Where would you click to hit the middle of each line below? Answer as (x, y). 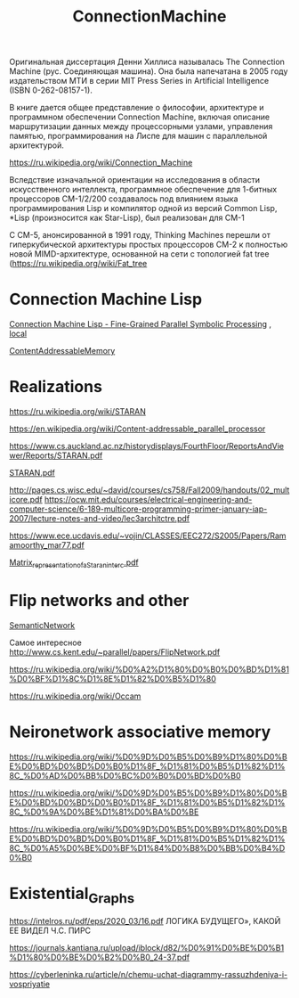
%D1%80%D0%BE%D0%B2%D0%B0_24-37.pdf (99, 957)
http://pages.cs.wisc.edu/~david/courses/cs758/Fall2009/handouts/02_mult (149, 490)
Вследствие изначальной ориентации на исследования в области (135, 180)
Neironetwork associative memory (140, 732)
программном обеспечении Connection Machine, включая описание (140, 117)
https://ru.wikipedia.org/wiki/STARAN (78, 412)
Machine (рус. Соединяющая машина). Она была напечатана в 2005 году (149, 71)
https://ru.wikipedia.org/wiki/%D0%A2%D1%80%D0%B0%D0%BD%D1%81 (149, 669)
